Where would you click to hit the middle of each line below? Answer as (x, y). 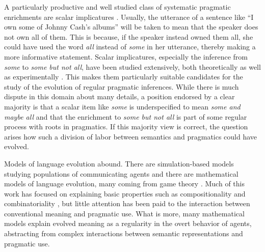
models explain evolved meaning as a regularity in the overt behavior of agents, (128, 223)
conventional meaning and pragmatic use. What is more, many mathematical (124, 213)
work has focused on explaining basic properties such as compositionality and (125, 193)
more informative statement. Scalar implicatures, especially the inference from (126, 56)
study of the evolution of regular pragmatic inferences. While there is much (122, 86)
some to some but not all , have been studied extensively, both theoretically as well (132, 66)
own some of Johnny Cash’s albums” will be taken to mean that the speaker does (131, 27)
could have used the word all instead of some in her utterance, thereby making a (130, 47)
